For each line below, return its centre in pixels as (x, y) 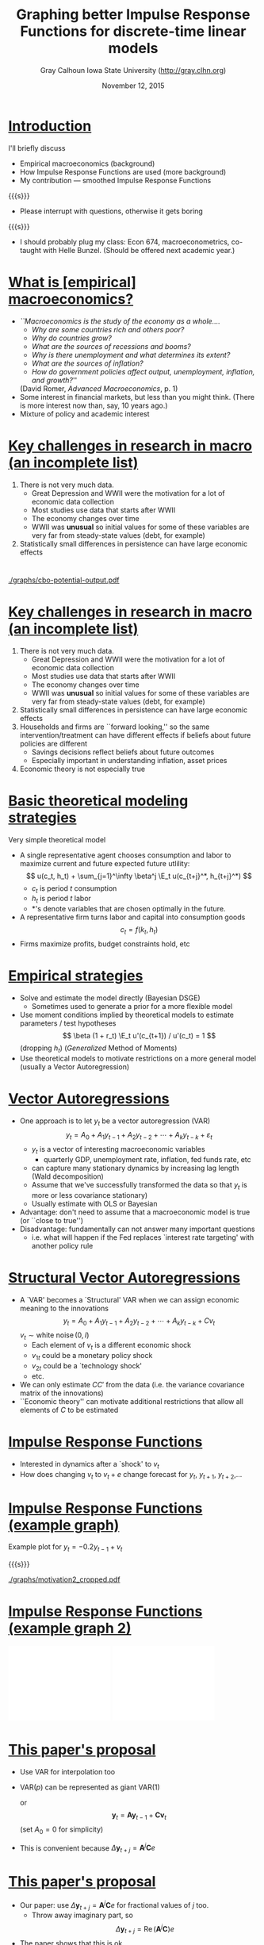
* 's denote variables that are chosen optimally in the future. (128, 909)
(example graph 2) (70, 1629)
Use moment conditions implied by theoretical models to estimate (127, 1015)
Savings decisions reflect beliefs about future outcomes (123, 752)
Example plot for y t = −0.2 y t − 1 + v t (65, 1548)
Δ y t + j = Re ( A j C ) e (145, 1929)
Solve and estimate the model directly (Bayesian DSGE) (110, 998)
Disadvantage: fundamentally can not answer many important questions (137, 1229)
